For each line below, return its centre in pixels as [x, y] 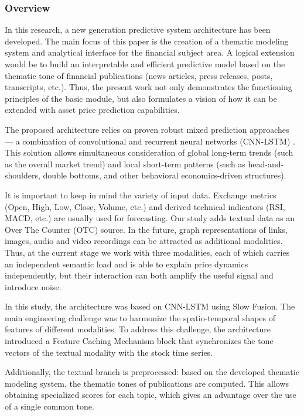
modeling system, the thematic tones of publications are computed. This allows [147, 383]
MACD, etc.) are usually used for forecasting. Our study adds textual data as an [150, 218]
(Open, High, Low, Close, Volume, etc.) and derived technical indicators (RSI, [145, 206]
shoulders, [23, 175]
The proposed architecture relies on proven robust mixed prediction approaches [147, 129]
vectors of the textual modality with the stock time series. [109, 352]
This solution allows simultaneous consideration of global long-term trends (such [149, 152]
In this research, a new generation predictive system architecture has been [138, 30]
